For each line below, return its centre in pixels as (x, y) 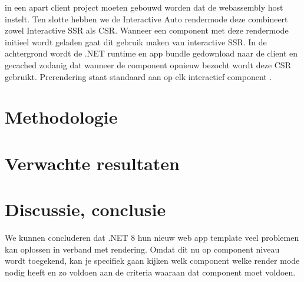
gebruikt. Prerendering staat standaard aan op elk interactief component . (138, 76)
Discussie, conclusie (85, 209)
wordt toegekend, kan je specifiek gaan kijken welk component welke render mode (152, 261)
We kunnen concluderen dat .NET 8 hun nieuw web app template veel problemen (152, 238)
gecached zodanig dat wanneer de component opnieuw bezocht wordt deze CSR (148, 64)
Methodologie (61, 117)
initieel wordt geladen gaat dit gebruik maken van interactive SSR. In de (136, 42)
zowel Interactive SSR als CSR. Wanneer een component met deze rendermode (147, 30)
